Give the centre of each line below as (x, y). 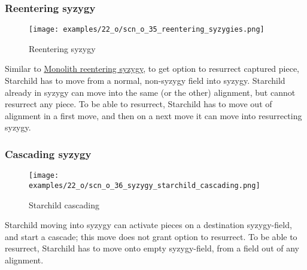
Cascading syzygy (48, 154)
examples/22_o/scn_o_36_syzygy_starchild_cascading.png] (145, 185)
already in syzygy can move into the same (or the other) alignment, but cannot (150, 92)
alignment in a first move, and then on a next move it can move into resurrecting (153, 115)
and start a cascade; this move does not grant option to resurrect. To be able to (151, 236)
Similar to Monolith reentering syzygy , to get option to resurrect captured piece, (152, 69)
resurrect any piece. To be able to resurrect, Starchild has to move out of (139, 104)
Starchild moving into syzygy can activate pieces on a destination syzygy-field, (148, 225)
